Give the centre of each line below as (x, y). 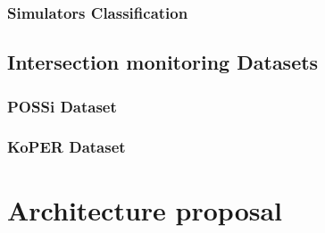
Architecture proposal (145, 209)
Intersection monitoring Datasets (163, 62)
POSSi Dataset (62, 106)
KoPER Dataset (67, 147)
